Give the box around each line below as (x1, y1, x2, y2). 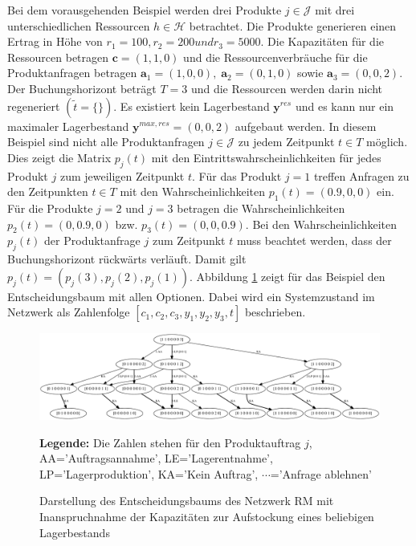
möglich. (366, 133, 408, 150)
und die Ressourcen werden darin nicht (190, 79, 382, 96)
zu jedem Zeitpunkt (238, 133, 335, 150)
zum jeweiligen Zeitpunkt (59, 167, 185, 184)
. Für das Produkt (192, 167, 282, 184)
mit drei (315, 2, 355, 18)
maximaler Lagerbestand (7, 117, 129, 134)
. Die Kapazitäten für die (260, 33, 384, 50)
